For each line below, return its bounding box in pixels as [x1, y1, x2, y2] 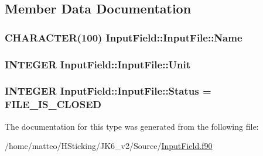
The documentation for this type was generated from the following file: [5, 120, 259, 132]
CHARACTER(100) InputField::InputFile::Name [5, 30, 242, 44]
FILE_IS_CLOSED [5, 97, 101, 112]
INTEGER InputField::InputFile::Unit [5, 57, 191, 71]
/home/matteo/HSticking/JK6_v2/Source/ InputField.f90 [5, 140, 213, 152]
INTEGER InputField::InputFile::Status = [5, 84, 211, 98]
